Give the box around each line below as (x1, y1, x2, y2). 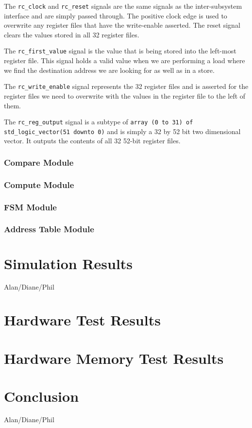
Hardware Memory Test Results (4, 348, 224, 368)
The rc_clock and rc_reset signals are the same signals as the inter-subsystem (4, 1, 242, 11)
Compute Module (4, 178, 74, 190)
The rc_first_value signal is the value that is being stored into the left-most (4, 46, 236, 56)
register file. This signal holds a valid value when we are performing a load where (4, 55, 245, 66)
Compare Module (4, 156, 74, 168)
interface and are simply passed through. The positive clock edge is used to (4, 10, 227, 20)
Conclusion (4, 386, 79, 406)
